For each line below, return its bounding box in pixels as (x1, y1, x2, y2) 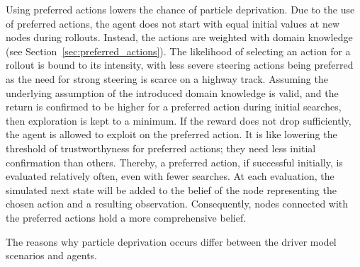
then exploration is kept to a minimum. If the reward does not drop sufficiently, (6, 113, 351, 127)
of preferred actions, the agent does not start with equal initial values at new (6, 16, 340, 30)
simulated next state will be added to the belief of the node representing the (6, 182, 337, 197)
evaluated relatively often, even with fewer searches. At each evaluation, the (6, 169, 334, 183)
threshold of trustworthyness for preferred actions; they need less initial (6, 140, 316, 155)
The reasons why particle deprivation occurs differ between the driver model (6, 234, 337, 249)
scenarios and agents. (6, 248, 97, 263)
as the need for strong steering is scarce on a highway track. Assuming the (6, 71, 328, 86)
